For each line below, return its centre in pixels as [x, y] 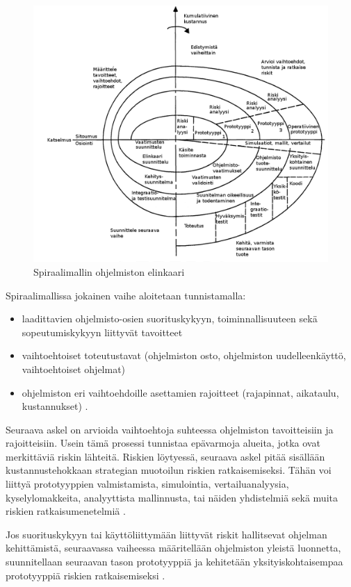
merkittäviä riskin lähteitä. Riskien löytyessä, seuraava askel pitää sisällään [165, 456]
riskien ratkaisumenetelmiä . [66, 511]
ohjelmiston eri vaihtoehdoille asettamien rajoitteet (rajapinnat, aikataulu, [180, 392]
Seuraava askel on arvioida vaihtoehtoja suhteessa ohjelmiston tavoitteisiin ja [170, 429]
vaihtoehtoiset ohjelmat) [74, 369]
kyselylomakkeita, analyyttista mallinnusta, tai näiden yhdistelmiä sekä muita [172, 497]
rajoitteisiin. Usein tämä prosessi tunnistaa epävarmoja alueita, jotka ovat [163, 443]
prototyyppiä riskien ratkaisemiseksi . [85, 575]
